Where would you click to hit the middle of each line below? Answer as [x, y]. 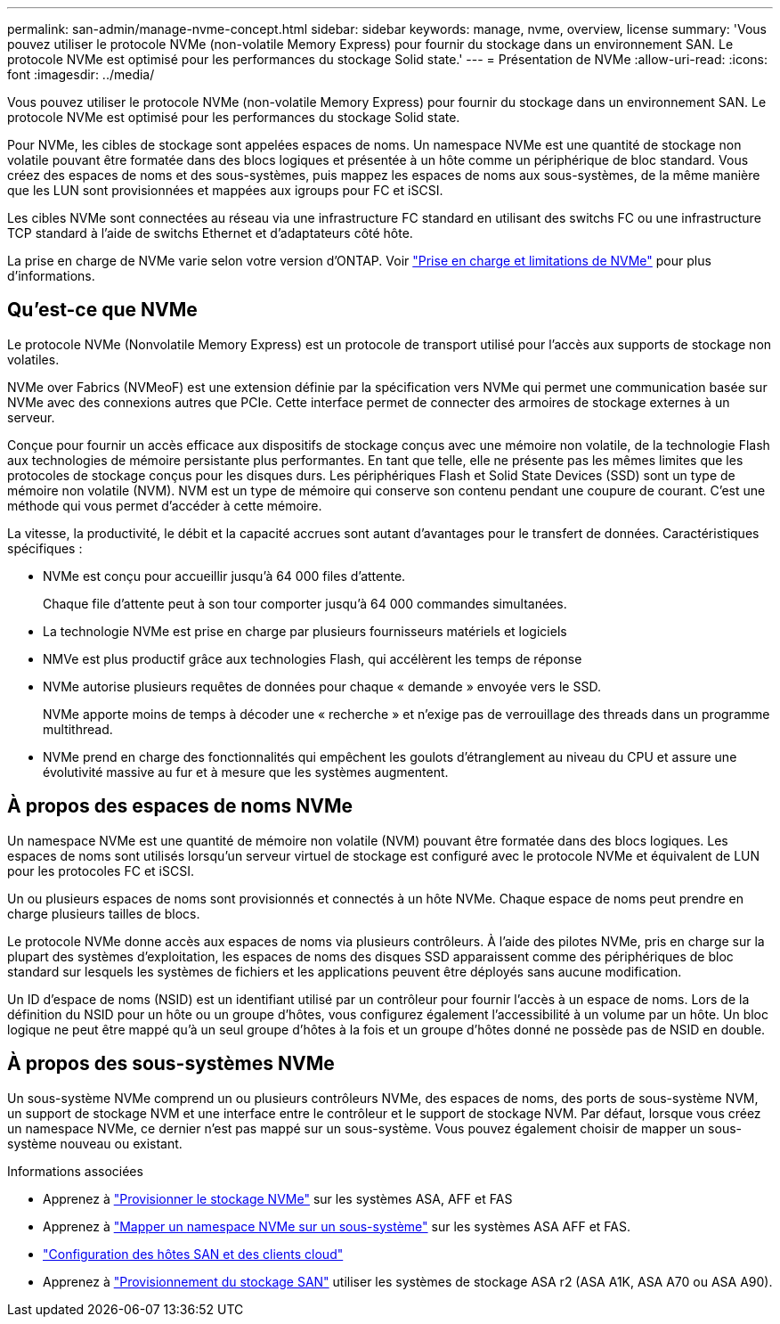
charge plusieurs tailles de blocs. [104, 913]
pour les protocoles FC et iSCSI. [101, 870]
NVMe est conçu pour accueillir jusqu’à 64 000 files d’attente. [224, 576]
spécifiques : [45, 548]
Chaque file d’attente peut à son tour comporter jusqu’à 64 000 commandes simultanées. [305, 603]
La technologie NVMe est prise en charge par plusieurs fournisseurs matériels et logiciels [305, 631]
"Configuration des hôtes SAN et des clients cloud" [193, 1254]
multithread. [78, 729]
